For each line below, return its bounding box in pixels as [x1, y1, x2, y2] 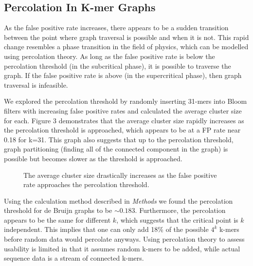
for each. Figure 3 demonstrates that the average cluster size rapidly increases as [4, 115, 244, 125]
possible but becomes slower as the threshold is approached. [4, 153, 182, 163]
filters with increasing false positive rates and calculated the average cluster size [4, 105, 242, 115]
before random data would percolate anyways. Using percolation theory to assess [4, 234, 245, 244]
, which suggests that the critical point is [116, 214, 238, 225]
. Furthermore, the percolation [135, 205, 226, 215]
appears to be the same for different [4, 214, 111, 225]
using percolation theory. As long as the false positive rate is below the [4, 51, 215, 61]
